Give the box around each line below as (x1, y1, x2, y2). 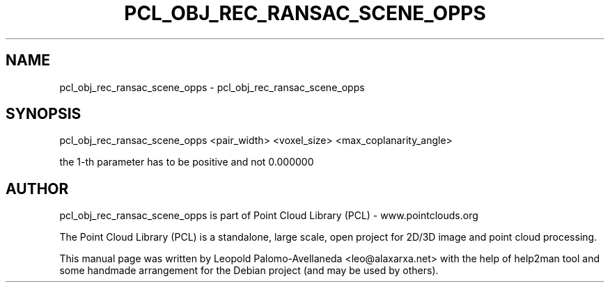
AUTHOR (6, 179, 69, 198)
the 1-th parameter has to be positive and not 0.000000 (59, 156, 314, 168)
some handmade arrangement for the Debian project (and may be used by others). (59, 264, 439, 277)
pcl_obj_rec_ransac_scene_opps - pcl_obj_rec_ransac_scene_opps (59, 81, 365, 93)
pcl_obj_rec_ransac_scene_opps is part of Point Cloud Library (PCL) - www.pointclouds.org (59, 209, 478, 222)
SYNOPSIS (6, 105, 81, 123)
